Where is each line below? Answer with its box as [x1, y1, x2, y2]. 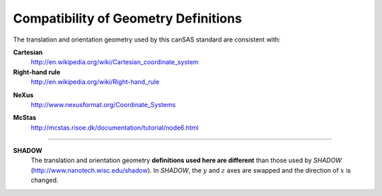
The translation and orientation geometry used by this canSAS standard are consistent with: [13, 35, 281, 44]
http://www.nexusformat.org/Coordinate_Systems [30, 100, 176, 109]
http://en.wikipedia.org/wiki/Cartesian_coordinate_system [30, 58, 199, 66]
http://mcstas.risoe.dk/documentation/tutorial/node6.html [30, 123, 199, 132]
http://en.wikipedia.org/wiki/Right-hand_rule [30, 78, 160, 86]
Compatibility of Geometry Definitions [13, 11, 242, 26]
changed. [30, 176, 59, 185]
